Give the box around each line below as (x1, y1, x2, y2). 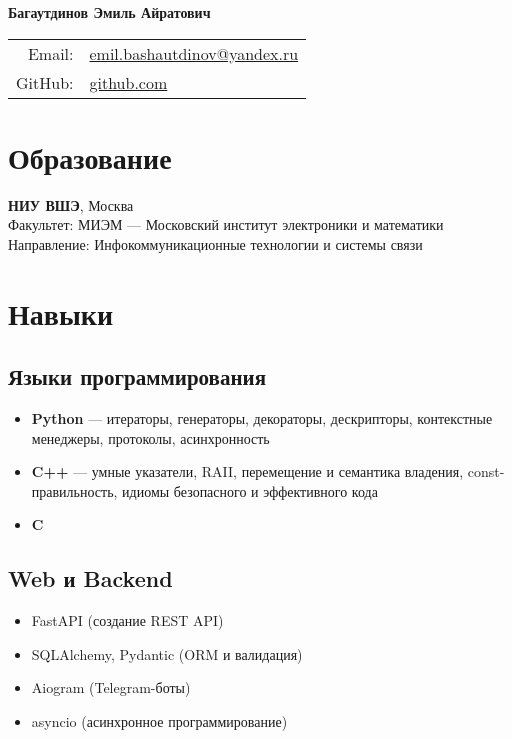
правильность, (31, 480, 118, 501)
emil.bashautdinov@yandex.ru (89, 41, 299, 65)
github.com (89, 70, 168, 94)
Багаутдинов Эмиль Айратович (8, 2, 211, 22)
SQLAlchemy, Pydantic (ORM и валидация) (31, 643, 303, 664)
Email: (27, 41, 74, 65)
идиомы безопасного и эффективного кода (122, 480, 378, 501)
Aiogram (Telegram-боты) (31, 677, 191, 698)
